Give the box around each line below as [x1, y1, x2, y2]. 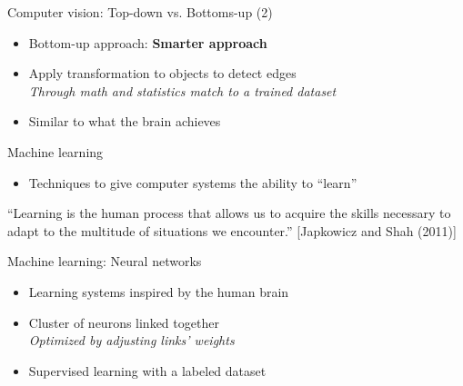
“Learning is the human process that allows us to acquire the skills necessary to [7, 203, 451, 223]
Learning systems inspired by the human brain [28, 282, 289, 301]
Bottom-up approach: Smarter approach [28, 33, 267, 52]
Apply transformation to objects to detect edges [28, 64, 297, 83]
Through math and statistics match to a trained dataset [28, 81, 337, 100]
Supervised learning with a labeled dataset [28, 361, 267, 380]
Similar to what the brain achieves [28, 112, 221, 131]
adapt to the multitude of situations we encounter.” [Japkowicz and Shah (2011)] [7, 221, 457, 240]
